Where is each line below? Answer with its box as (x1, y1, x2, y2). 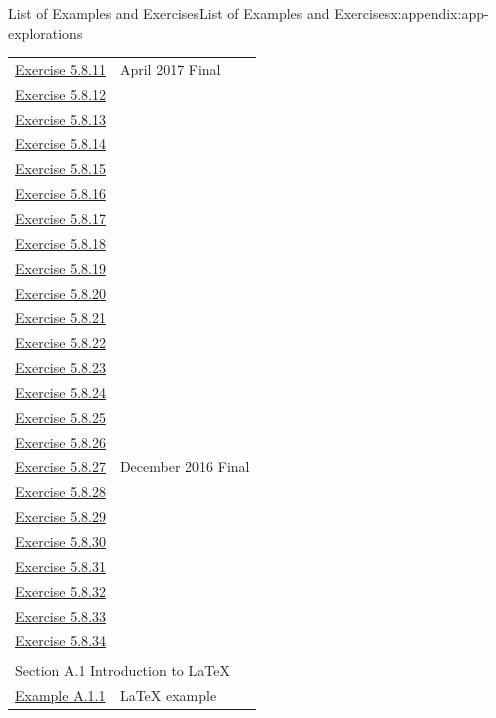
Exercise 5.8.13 (15, 108, 106, 129)
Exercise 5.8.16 (15, 183, 106, 204)
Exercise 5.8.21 (15, 307, 106, 328)
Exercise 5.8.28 (15, 481, 106, 502)
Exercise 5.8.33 (15, 605, 106, 626)
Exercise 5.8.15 (15, 158, 106, 179)
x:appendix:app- (390, 3, 489, 23)
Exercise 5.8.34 (15, 630, 106, 651)
